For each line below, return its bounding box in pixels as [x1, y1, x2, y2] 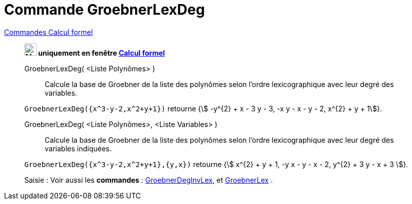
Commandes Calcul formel [4, 27, 93, 36]
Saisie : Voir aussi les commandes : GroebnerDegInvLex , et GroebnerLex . [24, 175, 273, 184]
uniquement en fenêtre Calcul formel [38, 48, 165, 57]
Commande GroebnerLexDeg [4, 1, 205, 18]
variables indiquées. [45, 144, 112, 153]
